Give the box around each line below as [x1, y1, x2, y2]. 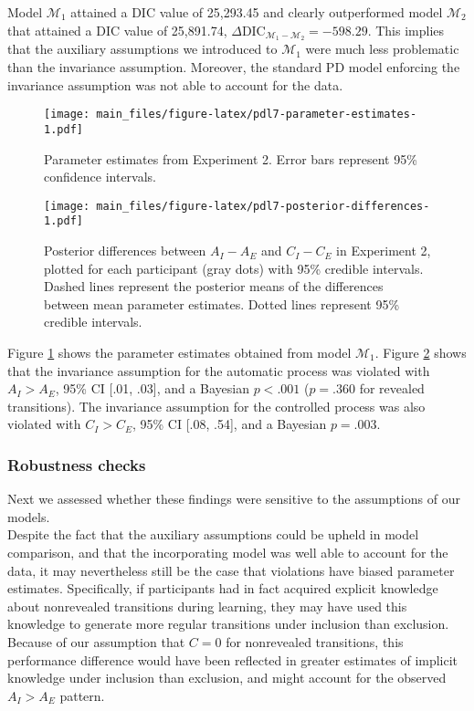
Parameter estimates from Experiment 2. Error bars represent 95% [44, 149, 417, 168]
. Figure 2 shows [374, 343, 467, 362]
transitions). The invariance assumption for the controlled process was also [7, 396, 426, 415]
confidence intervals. [44, 167, 157, 186]
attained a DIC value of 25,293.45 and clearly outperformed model [70, 3, 443, 21]
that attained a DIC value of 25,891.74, [7, 20, 227, 39]
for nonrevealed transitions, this [226, 632, 404, 651]
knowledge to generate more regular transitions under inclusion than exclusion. [7, 614, 449, 633]
